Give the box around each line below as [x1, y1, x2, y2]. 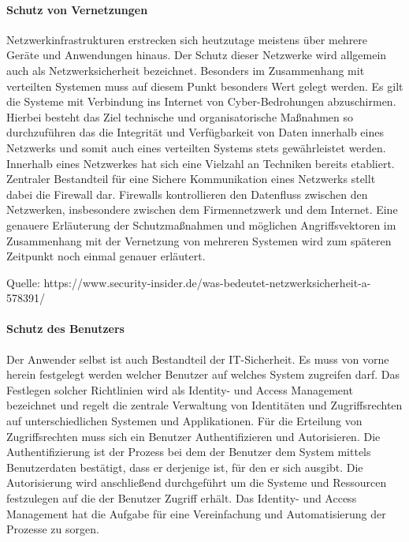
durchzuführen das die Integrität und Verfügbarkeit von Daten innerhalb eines [6, 124, 384, 140]
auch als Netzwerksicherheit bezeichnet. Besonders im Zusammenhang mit [6, 62, 365, 78]
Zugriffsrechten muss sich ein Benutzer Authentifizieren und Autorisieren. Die [6, 428, 381, 444]
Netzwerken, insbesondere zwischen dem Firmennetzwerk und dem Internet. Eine [6, 201, 398, 218]
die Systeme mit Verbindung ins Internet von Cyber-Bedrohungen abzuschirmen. [6, 93, 396, 110]
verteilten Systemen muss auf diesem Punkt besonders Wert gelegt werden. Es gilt [6, 77, 403, 94]
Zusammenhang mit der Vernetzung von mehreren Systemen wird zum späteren [6, 232, 392, 249]
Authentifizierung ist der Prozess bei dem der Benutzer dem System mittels [6, 443, 371, 460]
